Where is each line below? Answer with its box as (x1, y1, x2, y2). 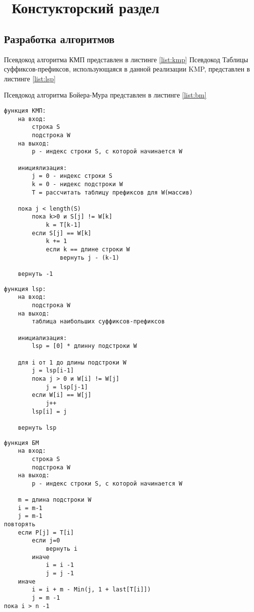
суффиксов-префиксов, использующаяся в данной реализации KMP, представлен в (4, 64, 250, 74)
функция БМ (4, 439, 39, 446)
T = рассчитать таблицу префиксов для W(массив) (32, 189, 193, 196)
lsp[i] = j (32, 408, 67, 415)
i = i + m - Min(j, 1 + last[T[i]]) (32, 586, 151, 593)
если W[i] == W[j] (32, 392, 91, 399)
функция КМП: (4, 107, 46, 114)
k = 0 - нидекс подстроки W (32, 180, 123, 188)
